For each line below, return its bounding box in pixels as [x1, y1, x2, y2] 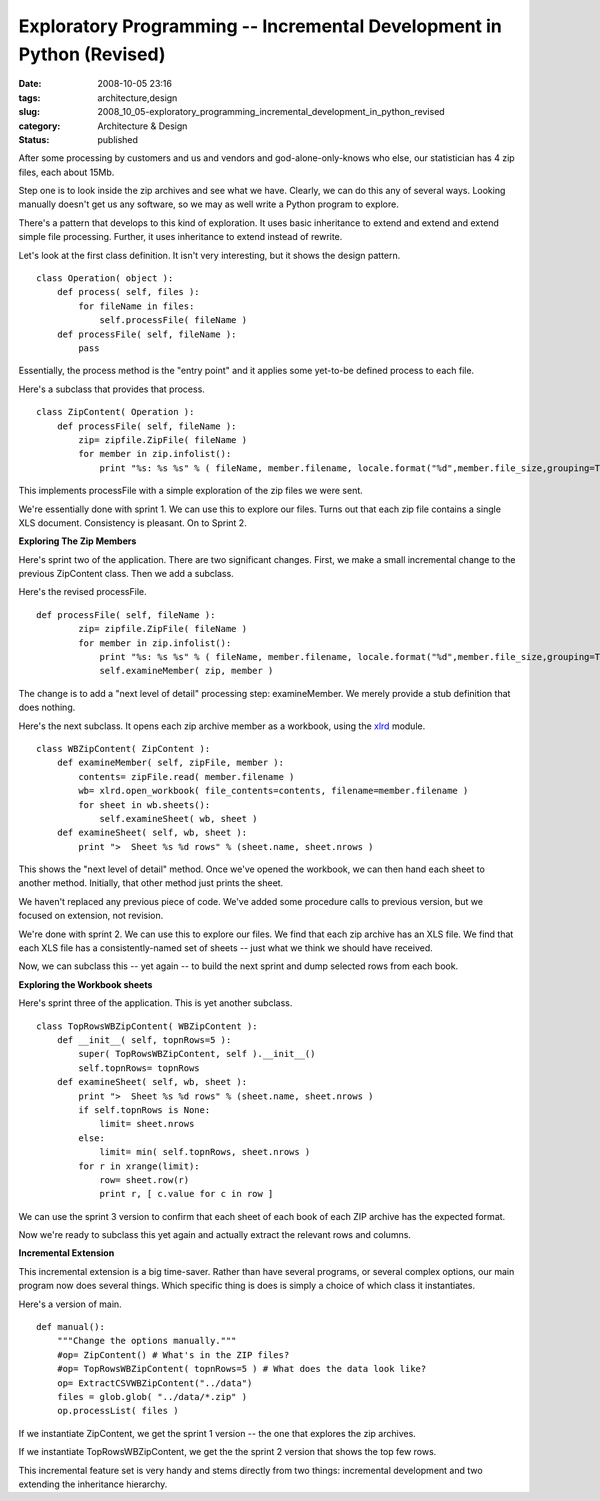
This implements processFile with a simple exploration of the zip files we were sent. [18, 485, 364, 497]
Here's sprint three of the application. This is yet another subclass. [18, 997, 293, 1009]
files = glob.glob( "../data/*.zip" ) [56, 1391, 248, 1402]
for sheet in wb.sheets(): [78, 799, 211, 810]
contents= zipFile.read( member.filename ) [78, 771, 295, 782]
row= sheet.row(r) [99, 1174, 190, 1185]
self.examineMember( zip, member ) [99, 665, 274, 677]
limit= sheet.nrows [99, 1118, 195, 1130]
